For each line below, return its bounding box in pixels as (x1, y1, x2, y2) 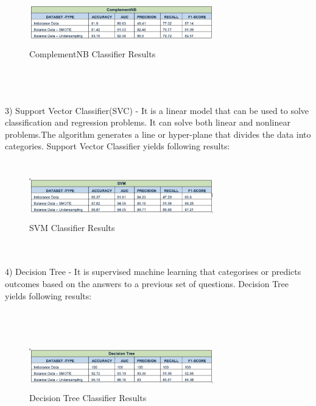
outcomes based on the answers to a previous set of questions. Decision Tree (5, 277, 289, 290)
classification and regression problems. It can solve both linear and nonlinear (5, 116, 290, 129)
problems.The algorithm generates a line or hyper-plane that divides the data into (5, 127, 311, 140)
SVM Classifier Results (29, 221, 115, 233)
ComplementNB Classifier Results (29, 48, 156, 60)
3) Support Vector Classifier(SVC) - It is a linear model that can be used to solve (5, 104, 309, 116)
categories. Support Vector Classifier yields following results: (5, 140, 230, 152)
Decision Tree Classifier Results (29, 391, 147, 404)
